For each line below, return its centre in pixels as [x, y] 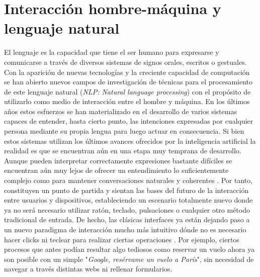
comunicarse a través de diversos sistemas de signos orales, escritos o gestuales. [125, 62]
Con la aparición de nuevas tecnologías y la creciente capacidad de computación [127, 72]
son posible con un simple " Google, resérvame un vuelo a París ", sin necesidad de [129, 259]
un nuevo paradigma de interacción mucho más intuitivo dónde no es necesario [125, 229]
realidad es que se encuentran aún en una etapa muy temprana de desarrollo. [123, 151]
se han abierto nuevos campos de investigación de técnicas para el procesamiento [128, 82]
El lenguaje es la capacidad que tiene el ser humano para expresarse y [112, 52]
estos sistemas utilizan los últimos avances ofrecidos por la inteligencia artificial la [130, 141]
